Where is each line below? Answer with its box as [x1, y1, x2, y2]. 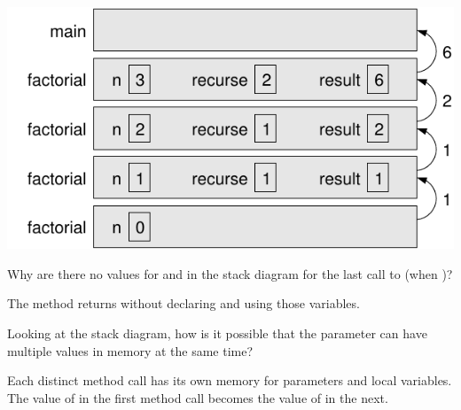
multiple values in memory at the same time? [7, 341, 254, 360]
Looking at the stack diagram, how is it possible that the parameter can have [7, 323, 427, 342]
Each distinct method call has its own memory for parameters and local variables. [7, 371, 452, 390]
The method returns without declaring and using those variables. [7, 294, 360, 313]
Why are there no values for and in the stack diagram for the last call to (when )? [7, 264, 453, 282]
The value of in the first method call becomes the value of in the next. [7, 388, 388, 406]
